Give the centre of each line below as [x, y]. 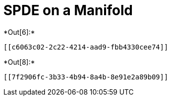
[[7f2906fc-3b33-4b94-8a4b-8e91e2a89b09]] [86, 77]
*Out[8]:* [19, 62]
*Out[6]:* [19, 32]
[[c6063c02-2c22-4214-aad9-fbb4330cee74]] [86, 47]
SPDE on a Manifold [68, 10]
